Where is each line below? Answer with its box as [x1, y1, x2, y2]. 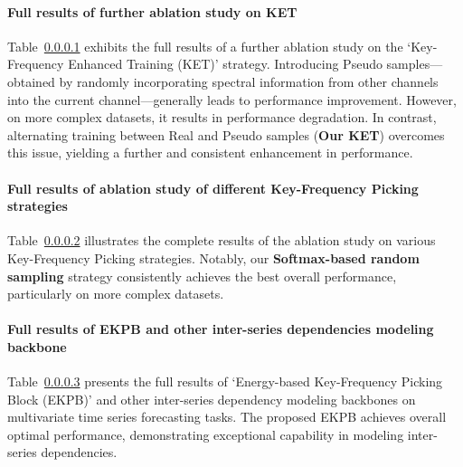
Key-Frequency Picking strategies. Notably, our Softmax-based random [7, 248, 420, 267]
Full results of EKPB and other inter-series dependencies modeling [7, 319, 434, 338]
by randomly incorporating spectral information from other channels [59, 71, 439, 91]
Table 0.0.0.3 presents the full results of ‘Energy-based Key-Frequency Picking [7, 372, 443, 391]
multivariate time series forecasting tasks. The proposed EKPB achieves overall [7, 407, 447, 426]
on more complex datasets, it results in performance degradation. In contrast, [7, 108, 437, 127]
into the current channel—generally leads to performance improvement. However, [7, 90, 457, 109]
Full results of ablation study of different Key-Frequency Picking [7, 178, 419, 197]
